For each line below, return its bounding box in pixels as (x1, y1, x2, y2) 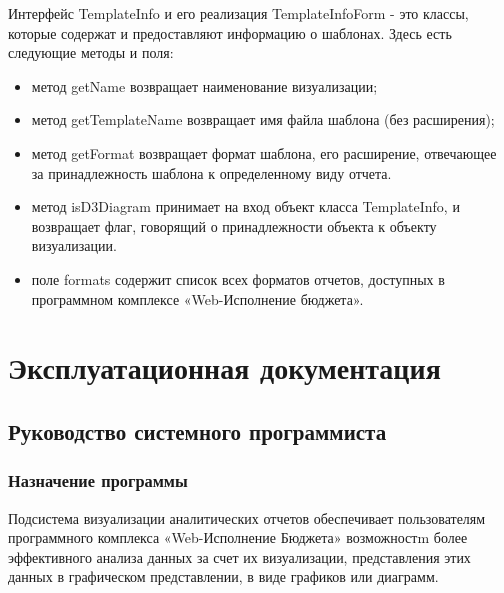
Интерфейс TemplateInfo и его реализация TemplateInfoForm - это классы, (8, 3, 469, 23)
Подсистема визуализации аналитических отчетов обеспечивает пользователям (8, 507, 486, 528)
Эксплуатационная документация (8, 347, 441, 388)
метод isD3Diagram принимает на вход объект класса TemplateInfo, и (31, 196, 460, 217)
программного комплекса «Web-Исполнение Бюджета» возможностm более (8, 527, 468, 548)
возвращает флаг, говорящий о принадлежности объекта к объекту (31, 215, 437, 236)
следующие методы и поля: (8, 42, 174, 63)
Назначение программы (8, 468, 188, 493)
